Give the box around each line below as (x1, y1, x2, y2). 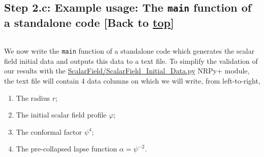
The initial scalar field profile (16, 109, 107, 120)
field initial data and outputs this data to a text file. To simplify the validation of (4, 55, 258, 66)
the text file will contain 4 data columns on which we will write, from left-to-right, (4, 75, 260, 86)
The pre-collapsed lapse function (16, 143, 117, 154)
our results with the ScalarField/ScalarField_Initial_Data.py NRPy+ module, (4, 65, 250, 76)
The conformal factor (16, 126, 82, 137)
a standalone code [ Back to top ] (4, 15, 174, 30)
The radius (16, 92, 50, 103)
